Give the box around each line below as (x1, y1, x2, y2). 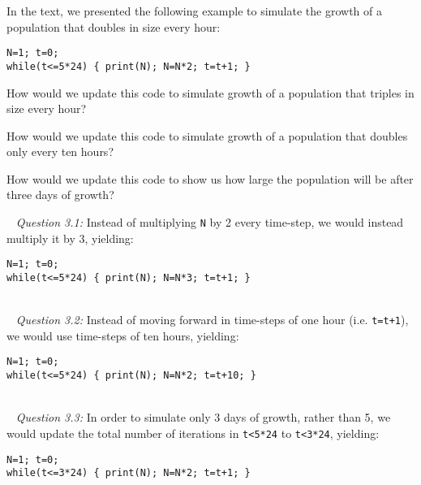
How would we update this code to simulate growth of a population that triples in (6, 84, 415, 101)
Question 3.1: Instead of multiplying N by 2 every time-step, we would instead (15, 214, 404, 231)
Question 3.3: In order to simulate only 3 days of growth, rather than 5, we (15, 409, 391, 426)
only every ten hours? (6, 143, 114, 160)
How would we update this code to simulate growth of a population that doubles (6, 127, 408, 144)
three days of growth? (6, 186, 114, 203)
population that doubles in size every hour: (6, 18, 221, 35)
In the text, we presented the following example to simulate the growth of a (6, 2, 382, 19)
